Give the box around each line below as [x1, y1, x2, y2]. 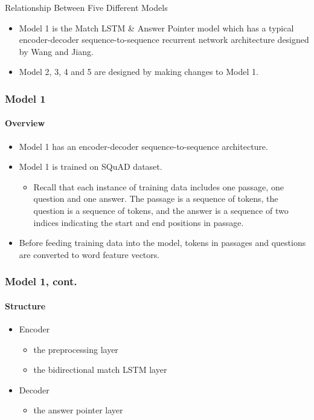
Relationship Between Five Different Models [5, 1, 168, 13]
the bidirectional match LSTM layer [33, 363, 167, 376]
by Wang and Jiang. [19, 45, 94, 57]
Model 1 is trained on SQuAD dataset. [19, 160, 162, 173]
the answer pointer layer [33, 404, 123, 416]
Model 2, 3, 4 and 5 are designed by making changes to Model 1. [19, 65, 258, 78]
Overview [5, 117, 45, 129]
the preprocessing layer [33, 343, 118, 355]
